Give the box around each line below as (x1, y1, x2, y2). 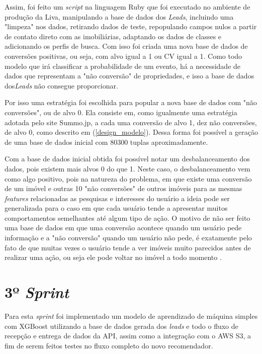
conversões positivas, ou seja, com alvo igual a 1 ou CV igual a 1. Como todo (5, 50, 242, 61)
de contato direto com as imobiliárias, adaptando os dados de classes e (5, 31, 222, 41)
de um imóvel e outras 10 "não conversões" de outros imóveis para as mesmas (5, 183, 242, 194)
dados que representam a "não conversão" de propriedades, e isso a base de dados (5, 70, 254, 81)
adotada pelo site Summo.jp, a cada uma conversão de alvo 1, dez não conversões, (5, 117, 257, 127)
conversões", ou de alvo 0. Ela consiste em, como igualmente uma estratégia (5, 107, 237, 117)
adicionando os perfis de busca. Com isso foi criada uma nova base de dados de (5, 41, 248, 51)
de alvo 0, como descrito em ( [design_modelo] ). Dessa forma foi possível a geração (5, 127, 258, 137)
